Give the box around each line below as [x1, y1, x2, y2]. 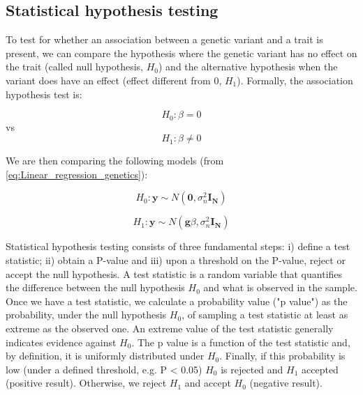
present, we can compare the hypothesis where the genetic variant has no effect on [6, 45, 357, 60]
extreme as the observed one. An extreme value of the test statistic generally [6, 320, 334, 335]
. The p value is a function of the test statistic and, [131, 334, 350, 349]
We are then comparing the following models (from [6, 153, 224, 168]
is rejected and [221, 362, 283, 376]
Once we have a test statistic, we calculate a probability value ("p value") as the [6, 293, 348, 308]
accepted [302, 362, 339, 376]
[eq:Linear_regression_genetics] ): [6, 166, 148, 181]
